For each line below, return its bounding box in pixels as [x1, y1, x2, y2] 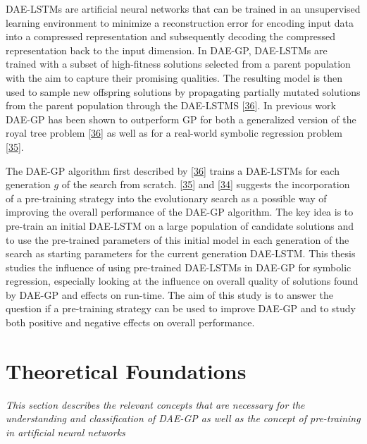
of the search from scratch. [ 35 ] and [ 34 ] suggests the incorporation [61, 177, 350, 192]
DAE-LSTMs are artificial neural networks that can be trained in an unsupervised [6, 1, 361, 16]
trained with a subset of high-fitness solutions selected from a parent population [6, 56, 351, 71]
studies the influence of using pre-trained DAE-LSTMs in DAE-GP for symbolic [6, 259, 352, 274]
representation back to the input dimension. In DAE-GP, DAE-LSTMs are [6, 42, 328, 57]
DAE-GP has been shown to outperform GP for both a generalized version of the [6, 111, 356, 126]
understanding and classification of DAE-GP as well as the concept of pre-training [6, 411, 361, 426]
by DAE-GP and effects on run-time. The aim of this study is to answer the [6, 287, 334, 302]
